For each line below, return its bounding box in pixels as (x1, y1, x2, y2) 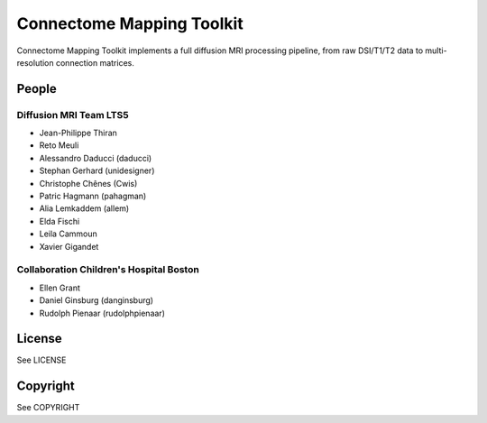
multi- (425, 45, 447, 56)
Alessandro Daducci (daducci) (39, 152, 152, 163)
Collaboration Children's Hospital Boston (16, 263, 200, 276)
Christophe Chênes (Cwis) (39, 178, 138, 189)
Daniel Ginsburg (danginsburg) (39, 295, 153, 306)
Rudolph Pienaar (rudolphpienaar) (39, 308, 166, 318)
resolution (16, 57, 54, 68)
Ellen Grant (39, 282, 80, 293)
